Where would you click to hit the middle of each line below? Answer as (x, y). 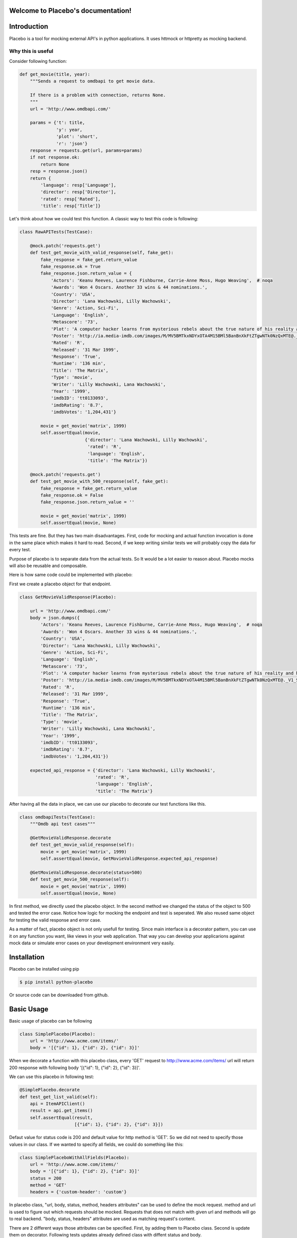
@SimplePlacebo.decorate (50, 1090)
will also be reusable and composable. (48, 566)
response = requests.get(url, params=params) (86, 150)
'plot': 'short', (77, 137)
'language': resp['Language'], (78, 185)
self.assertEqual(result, (61, 1117)
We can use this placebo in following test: (51, 1077)
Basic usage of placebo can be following (51, 1021)
